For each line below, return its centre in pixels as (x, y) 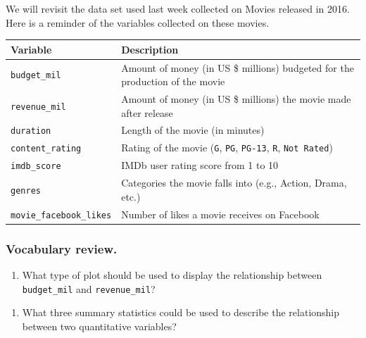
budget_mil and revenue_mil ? (89, 288)
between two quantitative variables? (99, 326)
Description (150, 49)
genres (26, 190)
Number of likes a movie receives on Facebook (220, 214)
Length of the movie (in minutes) (193, 130)
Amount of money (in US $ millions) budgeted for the (238, 67)
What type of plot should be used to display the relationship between (172, 274)
